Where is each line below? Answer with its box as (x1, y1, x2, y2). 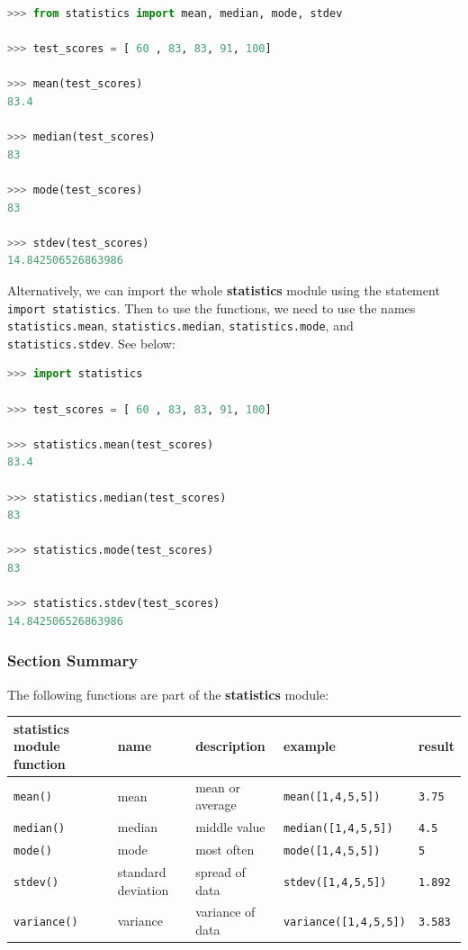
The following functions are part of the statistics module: (7, 684, 329, 703)
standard (117, 862, 166, 881)
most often (195, 840, 255, 859)
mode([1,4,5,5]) (283, 845, 381, 858)
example (283, 737, 336, 755)
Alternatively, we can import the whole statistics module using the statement (7, 280, 440, 299)
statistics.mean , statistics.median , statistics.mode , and (7, 316, 354, 335)
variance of (195, 902, 256, 921)
